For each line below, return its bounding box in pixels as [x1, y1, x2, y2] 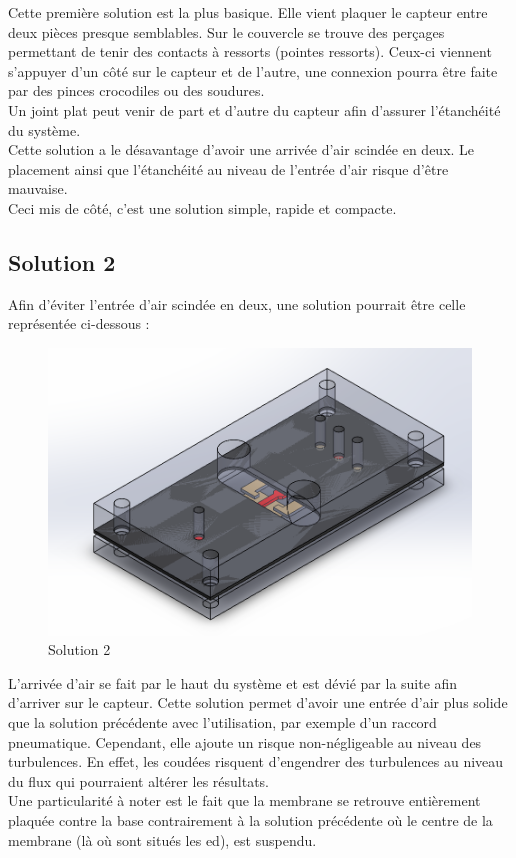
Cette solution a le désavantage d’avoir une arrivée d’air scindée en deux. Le [8, 139, 475, 160]
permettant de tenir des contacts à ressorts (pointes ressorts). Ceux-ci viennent [8, 41, 492, 62]
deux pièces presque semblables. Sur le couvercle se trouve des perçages [8, 21, 445, 42]
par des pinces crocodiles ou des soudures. [8, 80, 265, 101]
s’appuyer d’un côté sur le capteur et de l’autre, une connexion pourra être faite [8, 60, 498, 81]
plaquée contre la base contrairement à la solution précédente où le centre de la [8, 810, 493, 831]
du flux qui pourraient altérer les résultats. [8, 770, 270, 791]
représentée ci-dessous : [8, 313, 150, 334]
